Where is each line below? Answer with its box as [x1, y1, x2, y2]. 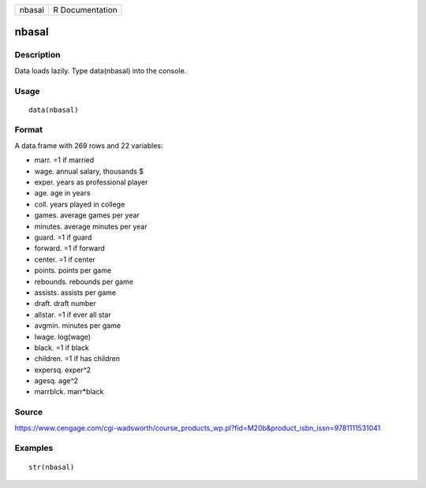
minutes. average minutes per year [34, 222, 148, 231]
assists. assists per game [34, 288, 117, 297]
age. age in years [34, 188, 91, 198]
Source [14, 407, 43, 418]
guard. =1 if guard [34, 233, 92, 242]
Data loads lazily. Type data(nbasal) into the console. [14, 65, 187, 75]
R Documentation [52, 5, 118, 15]
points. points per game [34, 266, 112, 275]
